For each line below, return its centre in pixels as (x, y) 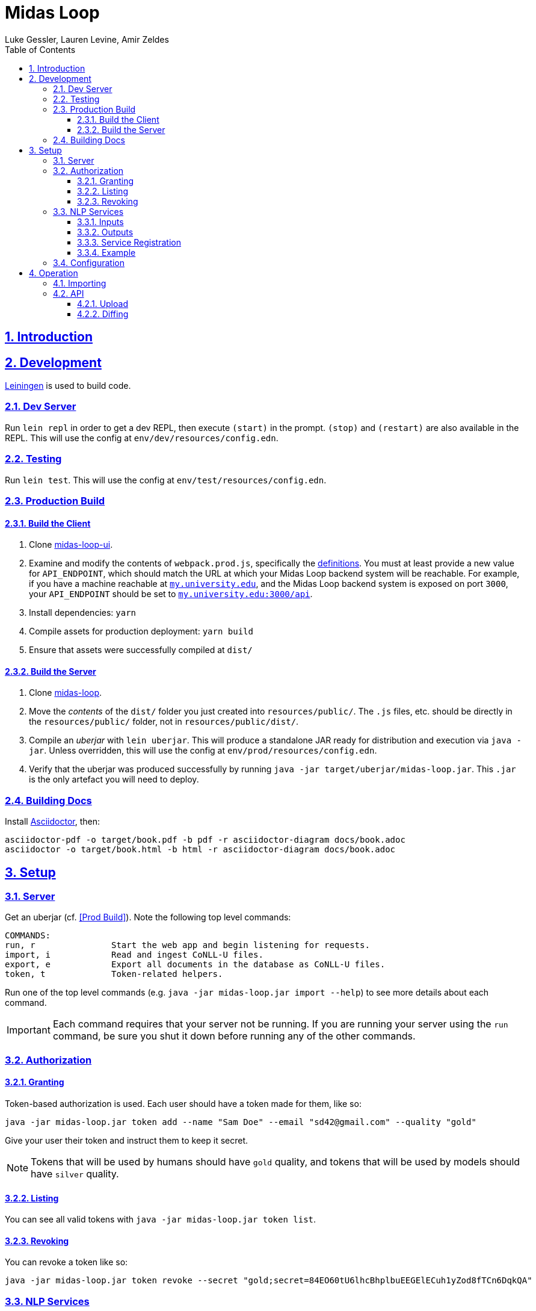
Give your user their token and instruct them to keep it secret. (127, 1140)
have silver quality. (75, 1173)
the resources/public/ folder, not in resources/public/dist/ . (164, 722)
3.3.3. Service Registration (129, 242)
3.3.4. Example (106, 252)
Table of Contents (40, 49)
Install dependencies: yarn (83, 613)
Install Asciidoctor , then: (52, 822)
